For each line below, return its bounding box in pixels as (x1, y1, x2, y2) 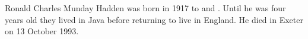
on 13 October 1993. (5, 25, 79, 37)
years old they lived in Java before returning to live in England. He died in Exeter (5, 13, 303, 25)
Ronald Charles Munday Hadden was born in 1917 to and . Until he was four (5, 2, 286, 14)
